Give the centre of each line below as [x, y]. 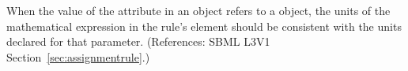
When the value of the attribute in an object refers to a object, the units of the [198, 10]
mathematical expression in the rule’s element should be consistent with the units [204, 26]
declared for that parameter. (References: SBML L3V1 [138, 41]
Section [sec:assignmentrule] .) [78, 56]
